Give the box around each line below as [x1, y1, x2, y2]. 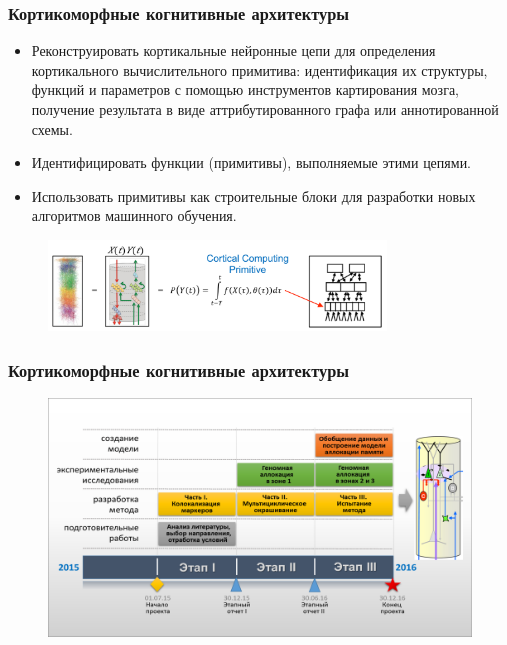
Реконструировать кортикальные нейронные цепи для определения [31, 40, 436, 61]
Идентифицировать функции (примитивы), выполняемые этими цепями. [31, 152, 472, 173]
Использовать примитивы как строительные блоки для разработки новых [31, 185, 476, 206]
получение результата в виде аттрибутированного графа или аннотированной [31, 99, 499, 119]
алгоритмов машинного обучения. [31, 205, 237, 226]
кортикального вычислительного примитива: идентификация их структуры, [31, 59, 488, 80]
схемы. [31, 118, 73, 139]
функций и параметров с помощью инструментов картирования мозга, [31, 79, 459, 100]
